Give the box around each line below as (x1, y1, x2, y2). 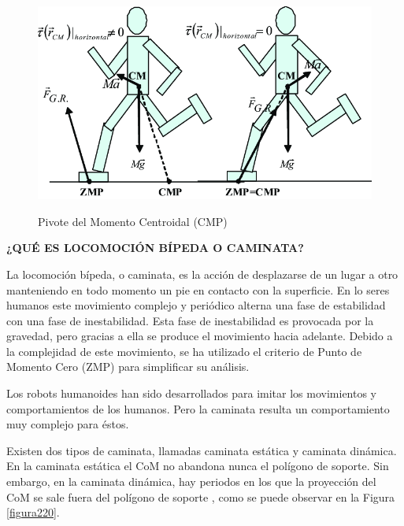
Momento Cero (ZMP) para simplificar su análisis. (6, 358, 250, 375)
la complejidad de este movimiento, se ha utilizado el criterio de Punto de (6, 343, 362, 359)
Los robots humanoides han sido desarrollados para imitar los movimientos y (6, 385, 377, 402)
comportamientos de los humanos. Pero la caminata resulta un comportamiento (6, 400, 390, 417)
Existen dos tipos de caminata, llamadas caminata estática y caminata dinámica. (6, 442, 397, 458)
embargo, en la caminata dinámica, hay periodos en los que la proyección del (6, 473, 376, 490)
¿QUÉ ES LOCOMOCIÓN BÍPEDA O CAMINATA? (6, 239, 304, 256)
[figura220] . (6, 504, 60, 520)
